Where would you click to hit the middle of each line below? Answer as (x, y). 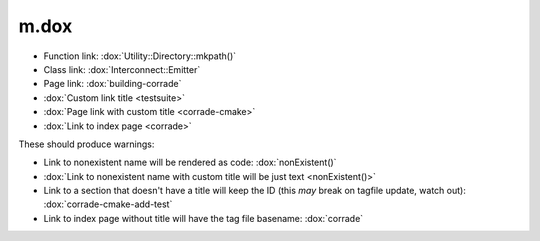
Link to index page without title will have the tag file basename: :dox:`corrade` (203, 218)
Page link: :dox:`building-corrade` (112, 84)
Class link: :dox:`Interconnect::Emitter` (122, 69)
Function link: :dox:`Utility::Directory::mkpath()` (140, 56)
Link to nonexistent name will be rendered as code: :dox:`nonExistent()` (190, 162)
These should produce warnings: (86, 144)
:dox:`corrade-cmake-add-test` (108, 204)
